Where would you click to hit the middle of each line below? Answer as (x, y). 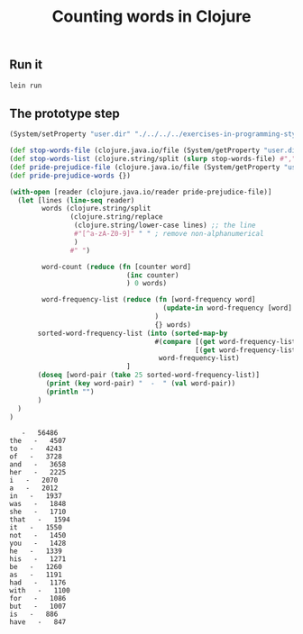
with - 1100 (40, 591)
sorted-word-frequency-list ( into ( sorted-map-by (133, 333)
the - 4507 (38, 441)
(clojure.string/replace (117, 217)
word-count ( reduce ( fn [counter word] (117, 267)
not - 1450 (38, 536)
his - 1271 (38, 559)
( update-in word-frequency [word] (228, 308)
